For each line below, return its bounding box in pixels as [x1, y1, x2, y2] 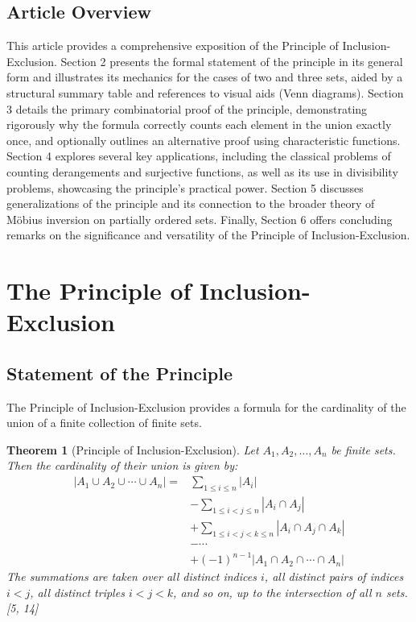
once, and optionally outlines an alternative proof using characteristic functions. [6, 131, 401, 148]
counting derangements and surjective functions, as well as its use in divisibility [6, 163, 398, 180]
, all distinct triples [30, 583, 125, 600]
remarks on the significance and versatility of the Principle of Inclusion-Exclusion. [6, 226, 410, 243]
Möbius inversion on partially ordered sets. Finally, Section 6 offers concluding [6, 210, 393, 227]
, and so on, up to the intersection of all [173, 583, 372, 600]
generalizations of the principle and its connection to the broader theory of [6, 195, 375, 212]
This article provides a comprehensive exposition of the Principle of [6, 37, 339, 54]
